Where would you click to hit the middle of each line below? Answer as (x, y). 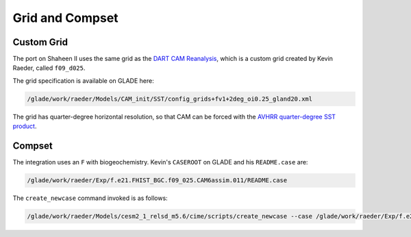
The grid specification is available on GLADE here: (83, 80)
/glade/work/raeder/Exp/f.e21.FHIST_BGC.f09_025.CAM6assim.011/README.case (157, 180)
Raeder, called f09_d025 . (49, 68)
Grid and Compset (66, 18)
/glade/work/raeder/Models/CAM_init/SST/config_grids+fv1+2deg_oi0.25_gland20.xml (170, 99)
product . (25, 126)
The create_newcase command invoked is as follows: (90, 198)
